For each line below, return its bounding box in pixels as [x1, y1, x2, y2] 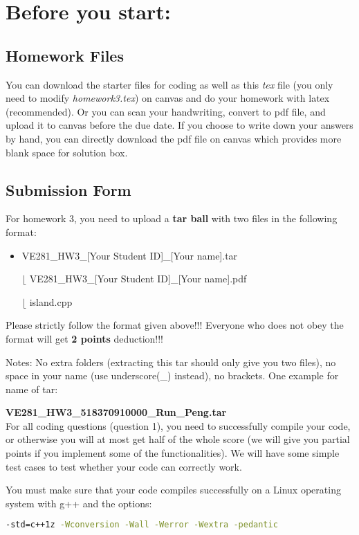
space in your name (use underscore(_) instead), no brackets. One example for [6, 368, 339, 383]
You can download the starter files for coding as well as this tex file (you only [6, 77, 333, 91]
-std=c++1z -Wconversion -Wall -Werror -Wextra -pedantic [6, 520, 278, 530]
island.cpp [29, 294, 73, 309]
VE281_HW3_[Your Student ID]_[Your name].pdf [29, 271, 247, 286]
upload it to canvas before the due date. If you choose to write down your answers [6, 118, 353, 132]
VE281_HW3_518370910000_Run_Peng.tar [6, 405, 227, 419]
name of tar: [6, 381, 58, 396]
